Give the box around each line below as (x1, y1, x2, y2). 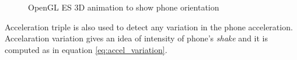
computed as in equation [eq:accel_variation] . (5, 43, 167, 55)
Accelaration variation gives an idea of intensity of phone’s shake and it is (5, 32, 268, 44)
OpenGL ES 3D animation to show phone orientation (28, 1, 219, 13)
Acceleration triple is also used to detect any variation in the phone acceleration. (5, 20, 293, 33)
